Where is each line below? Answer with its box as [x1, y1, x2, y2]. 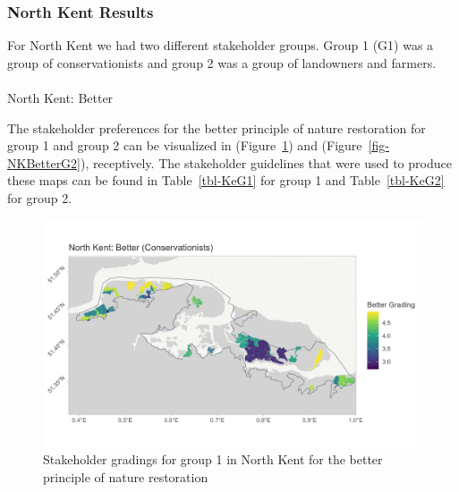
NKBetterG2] [7, 153, 81, 172]
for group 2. [7, 188, 72, 207]
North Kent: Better [7, 89, 114, 106]
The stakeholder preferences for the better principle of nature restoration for [7, 118, 426, 137]
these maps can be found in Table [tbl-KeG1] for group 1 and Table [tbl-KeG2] [7, 171, 445, 190]
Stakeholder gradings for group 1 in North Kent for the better [43, 450, 383, 469]
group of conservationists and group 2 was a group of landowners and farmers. [7, 53, 437, 72]
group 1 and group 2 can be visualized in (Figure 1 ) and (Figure [7, 136, 362, 155]
